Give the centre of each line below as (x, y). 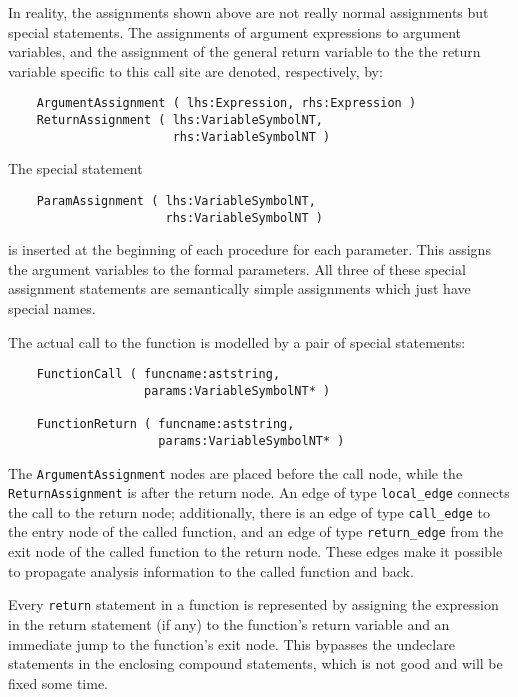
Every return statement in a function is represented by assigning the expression (253, 604)
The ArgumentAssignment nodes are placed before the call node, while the (235, 472)
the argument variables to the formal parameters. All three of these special (237, 268)
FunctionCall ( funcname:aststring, (158, 374)
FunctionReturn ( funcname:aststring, (165, 424)
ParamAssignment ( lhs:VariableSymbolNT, (176, 200)
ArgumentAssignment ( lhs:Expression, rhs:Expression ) (226, 103)
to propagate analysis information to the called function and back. (211, 570)
